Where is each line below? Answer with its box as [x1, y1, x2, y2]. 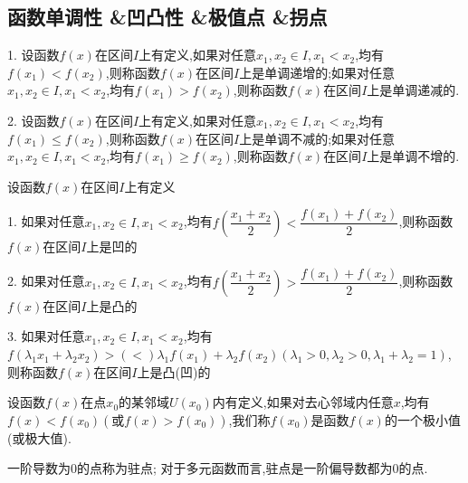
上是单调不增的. [367, 147, 460, 166]
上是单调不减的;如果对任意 [239, 128, 396, 147]
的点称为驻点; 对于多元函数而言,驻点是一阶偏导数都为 [77, 459, 393, 478]
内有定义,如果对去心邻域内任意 [212, 393, 394, 412]
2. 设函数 [7, 110, 60, 129]
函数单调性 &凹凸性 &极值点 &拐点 [7, 3, 328, 31]
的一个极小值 [384, 410, 461, 429]
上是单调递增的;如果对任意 [239, 62, 396, 81]
